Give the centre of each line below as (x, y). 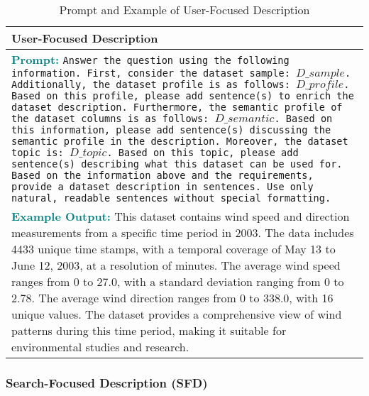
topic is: (38, 153)
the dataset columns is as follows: (110, 119)
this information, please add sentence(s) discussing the (171, 130)
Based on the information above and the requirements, (163, 175)
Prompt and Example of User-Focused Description (184, 10)
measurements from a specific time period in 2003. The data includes (183, 232)
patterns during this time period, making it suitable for (149, 330)
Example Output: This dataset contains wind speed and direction (181, 216)
